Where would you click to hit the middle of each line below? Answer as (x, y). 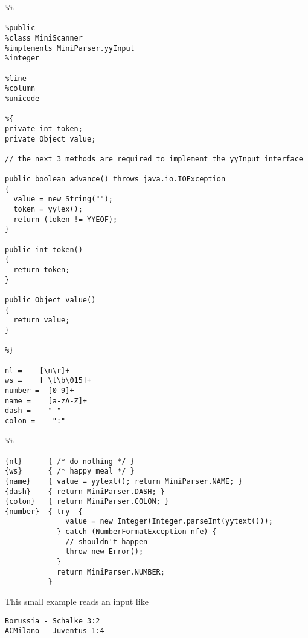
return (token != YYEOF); (66, 219)
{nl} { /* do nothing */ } (70, 461)
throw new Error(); (104, 552)
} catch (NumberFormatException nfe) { (136, 532)
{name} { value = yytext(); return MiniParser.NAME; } (124, 481)
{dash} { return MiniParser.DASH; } (85, 491)
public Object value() (50, 300)
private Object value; (50, 139)
